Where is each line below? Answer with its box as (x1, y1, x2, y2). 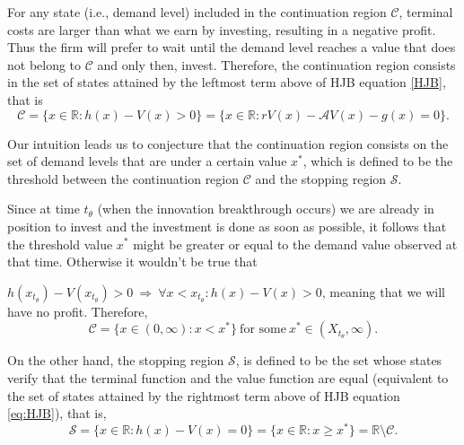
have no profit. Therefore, (7, 301, 148, 320)
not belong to (7, 55, 82, 74)
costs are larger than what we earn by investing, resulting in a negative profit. (7, 20, 436, 39)
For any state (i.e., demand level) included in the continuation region (7, 3, 387, 21)
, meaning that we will (321, 282, 445, 301)
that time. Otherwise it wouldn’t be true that (7, 252, 258, 271)
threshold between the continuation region (7, 169, 240, 188)
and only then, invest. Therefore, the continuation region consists (97, 55, 456, 74)
